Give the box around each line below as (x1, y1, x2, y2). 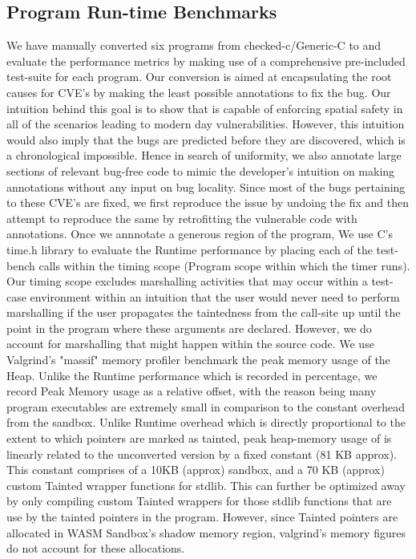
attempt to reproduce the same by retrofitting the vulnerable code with (6, 209, 357, 226)
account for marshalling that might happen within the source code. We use (6, 335, 374, 352)
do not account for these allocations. (6, 540, 185, 557)
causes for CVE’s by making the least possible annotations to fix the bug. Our (6, 83, 391, 100)
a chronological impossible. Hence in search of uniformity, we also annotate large (6, 147, 402, 164)
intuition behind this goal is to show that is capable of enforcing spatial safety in (6, 99, 403, 116)
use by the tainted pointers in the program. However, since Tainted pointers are (6, 508, 398, 525)
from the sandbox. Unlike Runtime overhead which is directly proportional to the (6, 414, 406, 431)
